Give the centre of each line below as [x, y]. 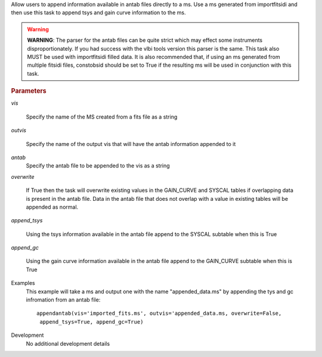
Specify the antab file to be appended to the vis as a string [98, 166]
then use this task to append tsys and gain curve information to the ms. [98, 13]
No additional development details [68, 343]
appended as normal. [52, 207]
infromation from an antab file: [63, 300]
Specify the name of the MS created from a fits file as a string [102, 117]
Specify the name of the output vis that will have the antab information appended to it [131, 144]
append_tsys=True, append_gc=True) [92, 322]
